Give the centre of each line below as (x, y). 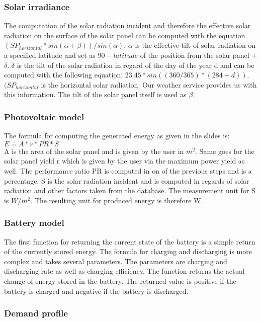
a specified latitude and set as (50, 55)
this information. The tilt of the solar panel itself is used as (95, 94)
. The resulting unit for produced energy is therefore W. (117, 200)
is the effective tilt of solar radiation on (195, 45)
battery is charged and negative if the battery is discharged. (96, 291)
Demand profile (36, 313)
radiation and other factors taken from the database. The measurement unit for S (130, 190)
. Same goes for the (225, 151)
